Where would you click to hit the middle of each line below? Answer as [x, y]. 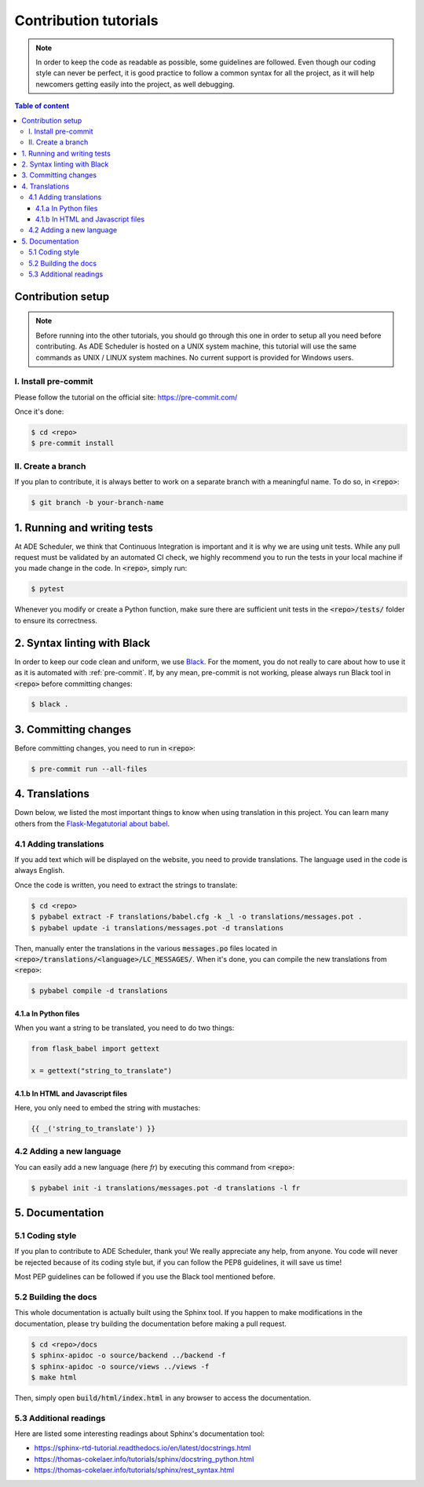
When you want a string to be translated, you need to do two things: [124, 1028]
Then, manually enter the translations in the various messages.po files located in [146, 948]
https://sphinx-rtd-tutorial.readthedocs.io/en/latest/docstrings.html [143, 1448]
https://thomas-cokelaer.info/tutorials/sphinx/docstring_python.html [144, 1459]
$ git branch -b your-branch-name [97, 503]
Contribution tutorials [86, 20]
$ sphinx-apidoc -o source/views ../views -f [120, 1366]
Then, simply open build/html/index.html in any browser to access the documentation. [163, 1397]
